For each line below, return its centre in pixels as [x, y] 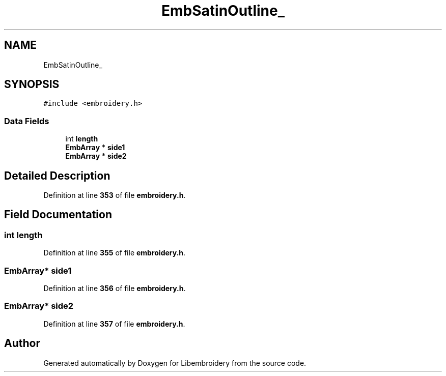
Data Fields [27, 121]
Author [22, 343]
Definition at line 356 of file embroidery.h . [115, 288]
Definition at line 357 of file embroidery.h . [114, 324]
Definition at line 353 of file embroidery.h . [115, 195]
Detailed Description [57, 176]
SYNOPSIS [32, 84]
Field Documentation [58, 215]
